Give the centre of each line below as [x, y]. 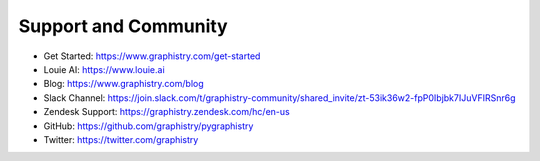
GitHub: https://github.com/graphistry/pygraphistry [148, 126]
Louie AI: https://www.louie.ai [104, 69]
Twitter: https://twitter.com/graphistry [121, 139]
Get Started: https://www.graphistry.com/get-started [152, 56]
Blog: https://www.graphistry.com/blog [123, 84]
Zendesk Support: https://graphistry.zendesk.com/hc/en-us [166, 112]
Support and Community [123, 26]
